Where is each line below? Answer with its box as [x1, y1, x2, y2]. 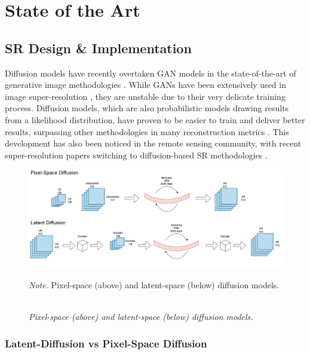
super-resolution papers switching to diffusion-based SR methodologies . [5, 148, 268, 161]
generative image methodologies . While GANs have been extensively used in [5, 78, 286, 91]
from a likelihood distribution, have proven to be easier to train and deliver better [5, 113, 305, 126]
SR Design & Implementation [5, 38, 192, 57]
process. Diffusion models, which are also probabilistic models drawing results [5, 102, 289, 114]
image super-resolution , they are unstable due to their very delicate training [5, 90, 286, 102]
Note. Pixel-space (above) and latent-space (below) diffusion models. [29, 279, 280, 291]
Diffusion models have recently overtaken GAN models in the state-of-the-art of [5, 66, 296, 79]
